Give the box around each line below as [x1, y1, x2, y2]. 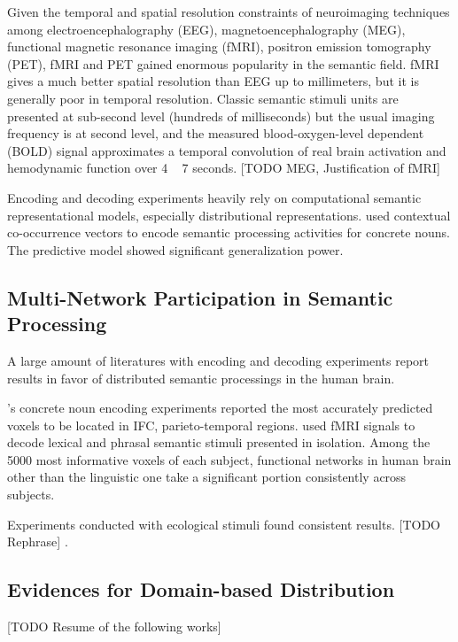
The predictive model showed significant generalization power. [7, 240, 344, 259]
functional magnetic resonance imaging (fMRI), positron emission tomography [7, 37, 431, 56]
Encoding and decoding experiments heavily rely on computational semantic [7, 188, 422, 206]
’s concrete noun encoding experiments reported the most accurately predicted [7, 398, 433, 417]
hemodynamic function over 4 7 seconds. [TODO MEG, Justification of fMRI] [7, 159, 440, 177]
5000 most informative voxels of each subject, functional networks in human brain [7, 450, 452, 468]
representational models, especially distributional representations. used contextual [7, 205, 451, 224]
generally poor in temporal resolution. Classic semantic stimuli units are [7, 89, 399, 107]
